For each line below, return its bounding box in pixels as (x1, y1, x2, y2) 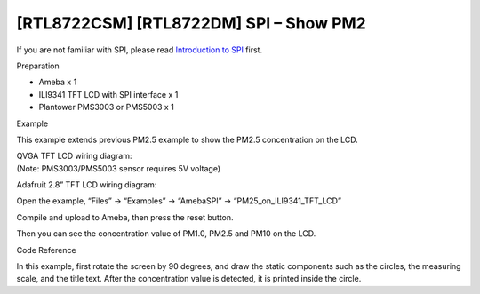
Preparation (16, 60, 60, 71)
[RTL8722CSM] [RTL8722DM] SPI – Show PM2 (16, 13, 366, 33)
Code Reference (16, 244, 76, 255)
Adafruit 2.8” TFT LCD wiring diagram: (16, 179, 157, 190)
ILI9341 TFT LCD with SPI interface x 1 (38, 89, 179, 99)
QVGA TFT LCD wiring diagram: (16, 151, 132, 162)
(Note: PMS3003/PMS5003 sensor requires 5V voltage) (16, 163, 221, 173)
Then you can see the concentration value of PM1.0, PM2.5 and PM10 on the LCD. (16, 228, 316, 239)
